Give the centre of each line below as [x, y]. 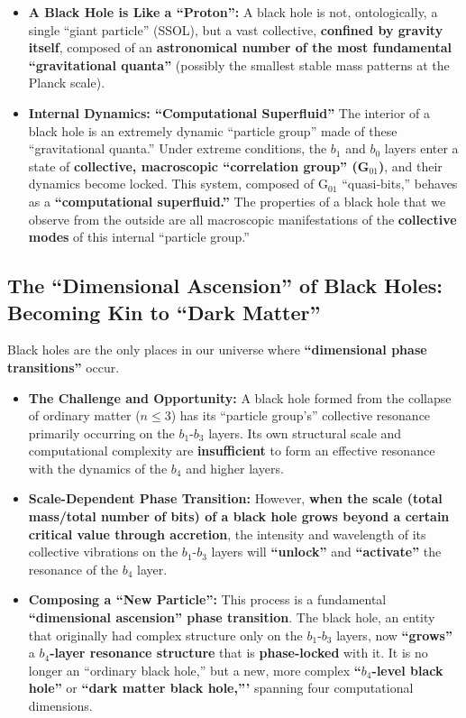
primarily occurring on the [101, 433]
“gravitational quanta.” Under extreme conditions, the [178, 148]
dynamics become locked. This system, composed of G [178, 184]
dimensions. [60, 705]
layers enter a [421, 148]
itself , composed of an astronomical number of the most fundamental [240, 47]
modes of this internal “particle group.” [139, 237]
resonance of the [73, 569]
